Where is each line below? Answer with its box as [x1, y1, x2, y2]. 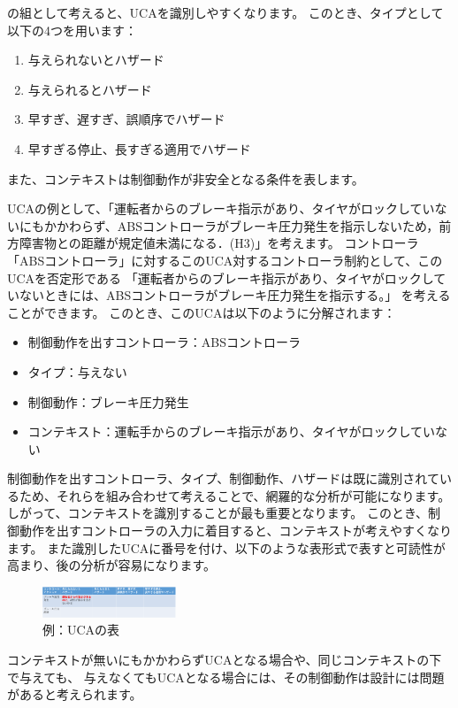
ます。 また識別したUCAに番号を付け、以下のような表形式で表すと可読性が [7, 538, 446, 557]
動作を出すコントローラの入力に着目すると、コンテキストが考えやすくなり [19, 521, 453, 540]
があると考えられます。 [7, 685, 142, 704]
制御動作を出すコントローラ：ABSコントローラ [27, 333, 301, 351]
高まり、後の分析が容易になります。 [7, 556, 217, 574]
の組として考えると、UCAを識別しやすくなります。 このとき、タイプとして [7, 4, 444, 21]
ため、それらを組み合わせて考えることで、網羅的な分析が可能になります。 [19, 486, 451, 504]
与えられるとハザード [27, 80, 152, 98]
